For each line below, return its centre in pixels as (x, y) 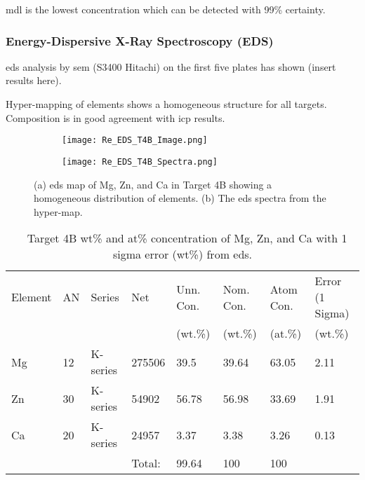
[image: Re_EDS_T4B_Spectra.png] (140, 162)
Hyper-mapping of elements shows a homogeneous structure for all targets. (166, 104)
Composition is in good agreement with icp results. (115, 117)
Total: (146, 463)
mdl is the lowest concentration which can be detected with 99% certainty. (166, 9)
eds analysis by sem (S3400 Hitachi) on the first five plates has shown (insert (171, 66)
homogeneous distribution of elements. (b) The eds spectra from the (180, 198)
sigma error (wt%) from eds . (182, 254)
